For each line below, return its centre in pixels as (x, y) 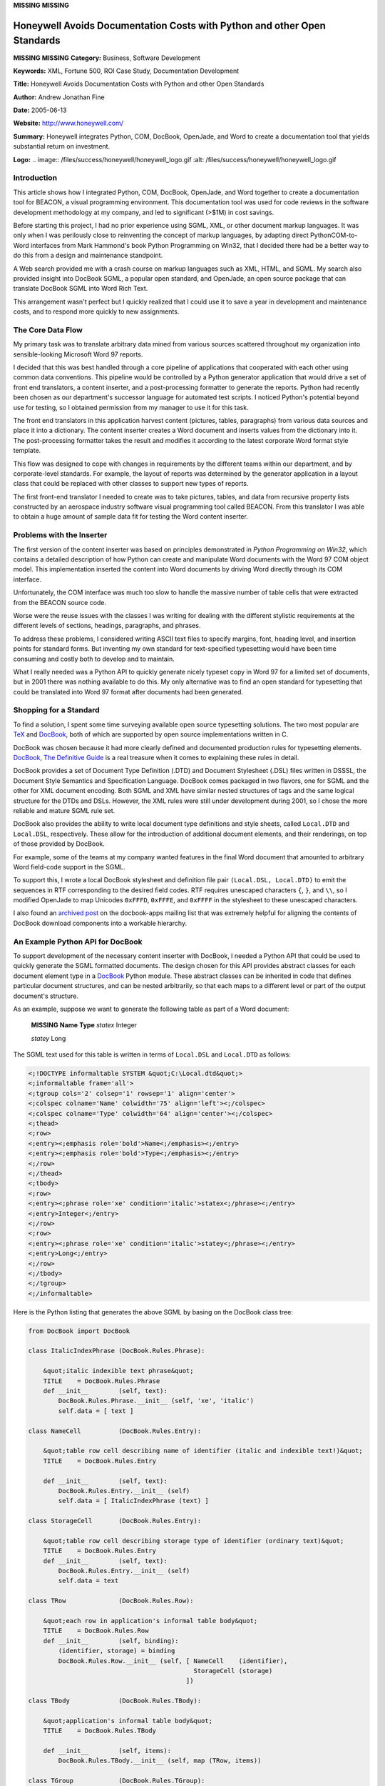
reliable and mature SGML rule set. (64, 810)
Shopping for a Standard (56, 710)
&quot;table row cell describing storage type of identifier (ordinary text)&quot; (194, 1541)
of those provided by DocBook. (59, 844)
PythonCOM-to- (334, 235)
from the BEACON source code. (60, 602)
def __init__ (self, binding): (111, 1641)
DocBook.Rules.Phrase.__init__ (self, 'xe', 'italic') (156, 1401)
